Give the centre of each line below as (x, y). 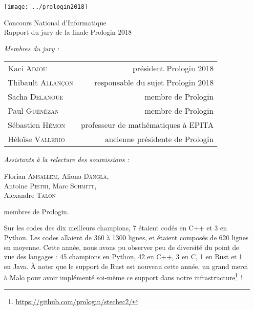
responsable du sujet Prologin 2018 (154, 83)
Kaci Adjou (28, 68)
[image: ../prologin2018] (46, 7)
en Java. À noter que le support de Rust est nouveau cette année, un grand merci (126, 266)
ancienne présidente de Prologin (159, 139)
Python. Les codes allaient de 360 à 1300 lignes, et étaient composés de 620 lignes (126, 237)
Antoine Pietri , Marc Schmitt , (50, 185)
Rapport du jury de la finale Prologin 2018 (68, 32)
